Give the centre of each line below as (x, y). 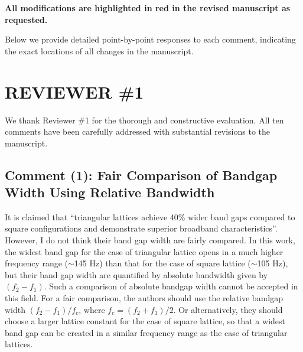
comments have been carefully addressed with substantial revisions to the (138, 131)
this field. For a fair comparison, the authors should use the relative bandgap (144, 298)
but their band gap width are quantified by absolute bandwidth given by (136, 274)
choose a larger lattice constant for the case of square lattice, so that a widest (145, 321)
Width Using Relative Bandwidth (110, 192)
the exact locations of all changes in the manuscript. (99, 50)
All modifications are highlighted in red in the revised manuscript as (148, 8)
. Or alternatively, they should (228, 309)
